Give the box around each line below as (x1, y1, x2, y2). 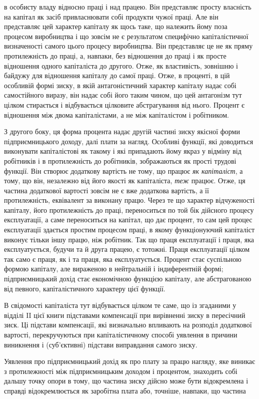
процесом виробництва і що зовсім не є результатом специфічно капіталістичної (4, 31, 248, 41)
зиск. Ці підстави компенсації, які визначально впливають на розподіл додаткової (4, 319, 252, 330)
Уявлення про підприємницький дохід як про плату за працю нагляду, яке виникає (4, 356, 255, 366)
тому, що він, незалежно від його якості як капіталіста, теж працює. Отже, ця (4, 175, 245, 186)
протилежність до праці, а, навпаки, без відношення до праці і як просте (4, 50, 226, 61)
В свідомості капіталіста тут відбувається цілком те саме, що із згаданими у (4, 300, 236, 310)
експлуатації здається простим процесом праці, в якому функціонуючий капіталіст (4, 224, 255, 235)
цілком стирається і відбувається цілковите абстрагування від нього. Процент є (4, 99, 245, 110)
